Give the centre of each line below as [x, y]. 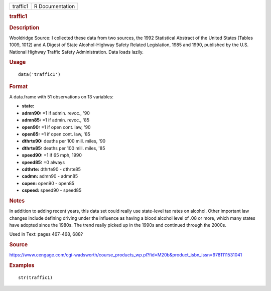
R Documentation [54, 6]
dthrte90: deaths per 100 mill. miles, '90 [64, 141]
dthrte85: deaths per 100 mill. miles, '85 [63, 148]
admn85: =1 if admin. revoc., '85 [56, 120]
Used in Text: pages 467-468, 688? [46, 234]
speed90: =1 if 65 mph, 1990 [52, 155]
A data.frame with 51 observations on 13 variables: [61, 97]
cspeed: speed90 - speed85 [52, 190]
